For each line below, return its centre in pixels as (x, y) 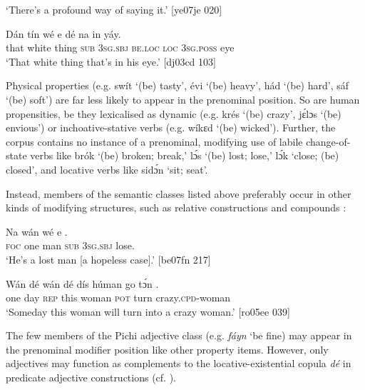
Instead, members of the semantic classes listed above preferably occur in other (179, 193)
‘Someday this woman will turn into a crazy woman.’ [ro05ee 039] (148, 311)
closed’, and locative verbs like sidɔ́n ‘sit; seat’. (107, 169)
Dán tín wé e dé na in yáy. (63, 33)
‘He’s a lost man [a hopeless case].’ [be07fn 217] (108, 259)
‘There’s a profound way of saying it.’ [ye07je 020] (114, 9)
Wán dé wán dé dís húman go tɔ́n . (82, 283)
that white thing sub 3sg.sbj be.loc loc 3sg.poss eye (120, 47)
